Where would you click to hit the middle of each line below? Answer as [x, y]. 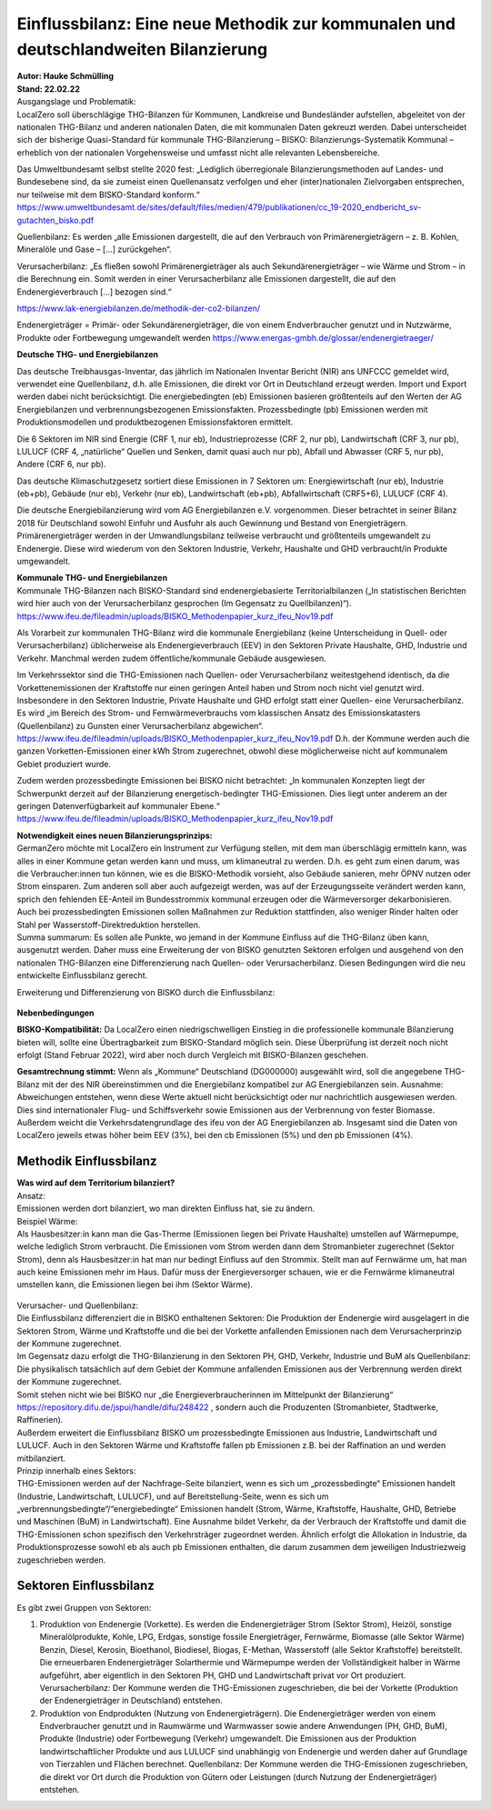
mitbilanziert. [41, 1458]
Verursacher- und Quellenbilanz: [78, 1305]
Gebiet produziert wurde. [64, 764]
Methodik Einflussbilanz [87, 1161]
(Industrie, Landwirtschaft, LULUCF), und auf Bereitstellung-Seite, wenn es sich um [173, 1496]
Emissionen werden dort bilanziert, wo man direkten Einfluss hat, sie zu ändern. [166, 1208]
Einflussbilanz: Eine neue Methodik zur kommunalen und [236, 24]
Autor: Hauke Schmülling [65, 76]
